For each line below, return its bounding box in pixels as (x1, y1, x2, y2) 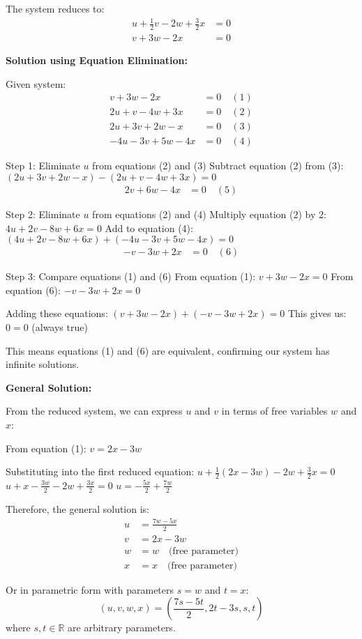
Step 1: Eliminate (6, 158, 80, 173)
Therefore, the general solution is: (6, 501, 149, 516)
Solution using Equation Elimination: (6, 53, 188, 67)
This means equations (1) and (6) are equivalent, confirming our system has (6, 343, 330, 357)
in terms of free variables (221, 403, 328, 418)
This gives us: (287, 306, 347, 321)
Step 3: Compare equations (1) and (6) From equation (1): (6, 269, 256, 284)
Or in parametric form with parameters (6, 582, 174, 596)
